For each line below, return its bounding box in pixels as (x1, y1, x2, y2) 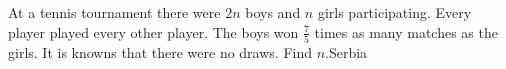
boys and (245, 2, 301, 22)
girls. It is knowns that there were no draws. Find (8, 41, 312, 62)
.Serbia (325, 41, 368, 62)
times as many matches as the (314, 21, 498, 42)
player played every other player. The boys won (8, 21, 299, 42)
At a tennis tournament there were (8, 2, 221, 22)
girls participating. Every (317, 2, 472, 22)
